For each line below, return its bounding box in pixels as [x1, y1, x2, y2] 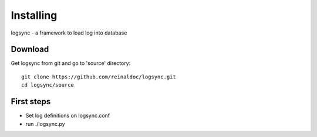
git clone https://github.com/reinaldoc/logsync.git [21, 73, 176, 80]
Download [11, 44, 49, 54]
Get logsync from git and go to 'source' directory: [11, 60, 131, 67]
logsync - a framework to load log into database [11, 29, 127, 36]
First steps [11, 97, 51, 107]
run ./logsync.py [25, 120, 65, 127]
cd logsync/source [21, 82, 75, 88]
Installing [11, 9, 58, 22]
